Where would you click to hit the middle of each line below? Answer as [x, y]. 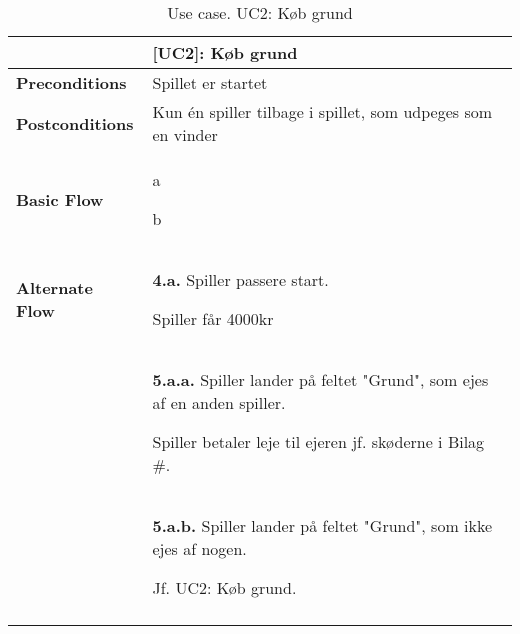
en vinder [185, 134]
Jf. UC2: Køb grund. [224, 587]
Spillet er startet [210, 82]
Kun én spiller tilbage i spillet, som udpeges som [322, 111]
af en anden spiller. [219, 402]
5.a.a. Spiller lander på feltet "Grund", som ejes [320, 379]
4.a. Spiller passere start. [240, 279]
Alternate [54, 287]
